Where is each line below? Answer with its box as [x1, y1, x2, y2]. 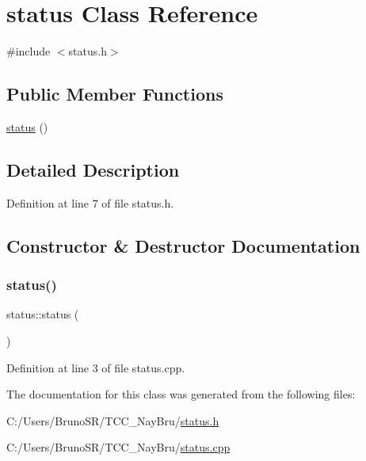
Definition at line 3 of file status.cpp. [6, 359, 185, 375]
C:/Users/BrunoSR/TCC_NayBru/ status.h [6, 412, 219, 429]
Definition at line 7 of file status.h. [6, 194, 174, 211]
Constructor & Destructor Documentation [6, 233, 360, 257]
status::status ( [6, 306, 79, 322]
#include [6, 43, 51, 59]
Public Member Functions [6, 82, 223, 106]
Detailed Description [6, 157, 180, 181]
